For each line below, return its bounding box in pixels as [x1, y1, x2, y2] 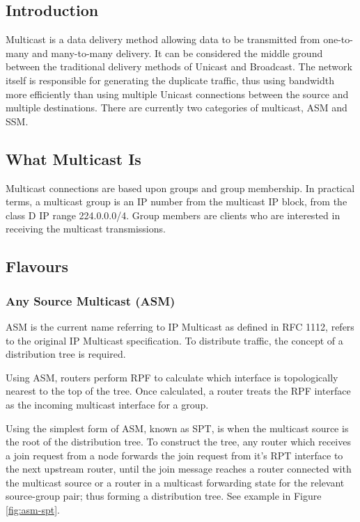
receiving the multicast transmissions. [6, 221, 166, 236]
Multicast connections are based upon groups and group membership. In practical [6, 180, 355, 195]
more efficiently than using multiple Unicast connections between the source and [6, 86, 349, 101]
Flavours [6, 255, 69, 277]
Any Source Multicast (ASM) [6, 292, 175, 309]
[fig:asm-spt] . [6, 503, 60, 517]
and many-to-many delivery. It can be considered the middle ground [32, 45, 323, 60]
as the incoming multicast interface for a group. [6, 397, 209, 411]
